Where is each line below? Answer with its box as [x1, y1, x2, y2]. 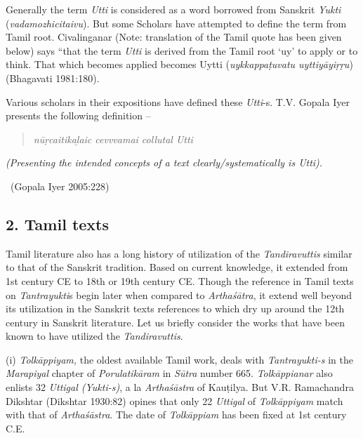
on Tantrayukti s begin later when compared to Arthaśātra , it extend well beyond [6, 287, 352, 302]
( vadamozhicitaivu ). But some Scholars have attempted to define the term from [6, 15, 347, 30]
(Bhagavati [6, 70, 53, 85]
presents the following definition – [6, 108, 151, 123]
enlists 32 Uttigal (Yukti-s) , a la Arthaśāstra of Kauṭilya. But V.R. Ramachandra [6, 380, 354, 394]
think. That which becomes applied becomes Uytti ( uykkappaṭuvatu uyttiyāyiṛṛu [6, 57, 350, 72]
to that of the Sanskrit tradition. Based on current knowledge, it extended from [6, 260, 348, 274]
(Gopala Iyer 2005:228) [10, 178, 110, 193]
